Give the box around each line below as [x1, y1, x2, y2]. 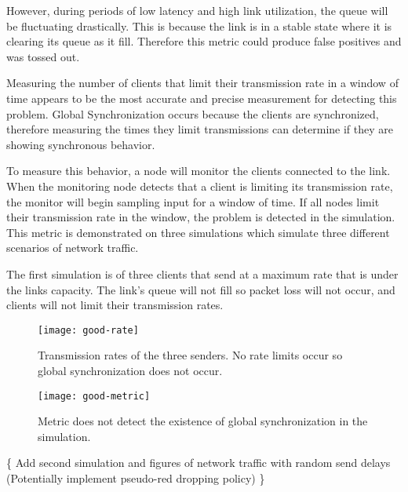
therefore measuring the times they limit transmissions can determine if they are [6, 121, 393, 137]
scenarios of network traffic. [6, 239, 139, 256]
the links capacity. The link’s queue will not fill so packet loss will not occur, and [6, 281, 395, 297]
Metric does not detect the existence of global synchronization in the [38, 413, 368, 429]
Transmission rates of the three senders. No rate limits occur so [38, 347, 343, 363]
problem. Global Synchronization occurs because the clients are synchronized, [6, 105, 379, 122]
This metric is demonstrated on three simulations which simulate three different [6, 224, 390, 240]
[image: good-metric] [38, 390, 151, 402]
